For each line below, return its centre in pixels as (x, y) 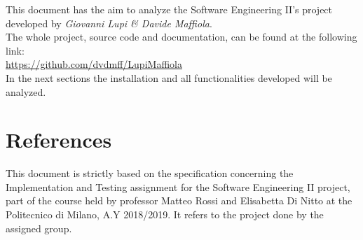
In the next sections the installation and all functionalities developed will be (169, 77)
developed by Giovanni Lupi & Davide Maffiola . (109, 23)
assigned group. (39, 228)
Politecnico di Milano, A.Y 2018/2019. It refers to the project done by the (165, 214)
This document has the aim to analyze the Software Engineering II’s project (169, 9)
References (59, 140)
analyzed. (26, 91)
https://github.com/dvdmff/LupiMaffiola (94, 64)
